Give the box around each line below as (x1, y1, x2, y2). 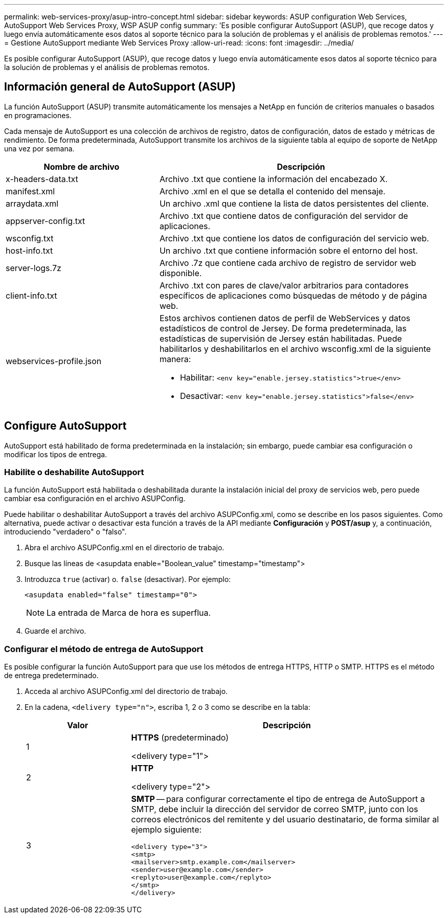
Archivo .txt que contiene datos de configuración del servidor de (159, 210, 408, 221)
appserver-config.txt (6, 215, 85, 226)
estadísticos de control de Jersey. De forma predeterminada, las (159, 323, 407, 333)
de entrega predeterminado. (4, 671, 99, 680)
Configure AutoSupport (4, 419, 127, 433)
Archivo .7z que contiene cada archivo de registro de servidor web (159, 257, 416, 268)
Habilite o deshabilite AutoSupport (4, 467, 144, 478)
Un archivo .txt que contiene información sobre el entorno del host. (159, 245, 418, 256)
